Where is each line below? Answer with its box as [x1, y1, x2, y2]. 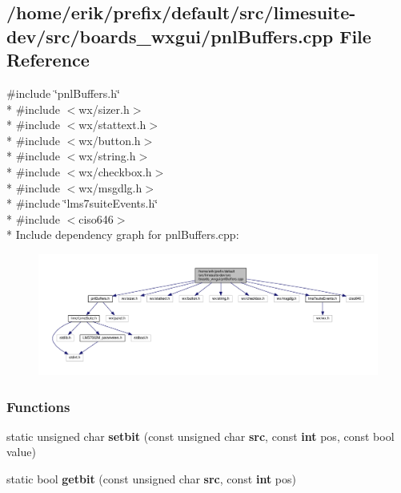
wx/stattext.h [78, 116, 146, 133]
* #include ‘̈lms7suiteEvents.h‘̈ [6, 195, 158, 212]
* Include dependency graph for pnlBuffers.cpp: [6, 226, 239, 243]
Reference [6, 47, 90, 72]
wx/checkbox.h [78, 163, 152, 180]
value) [6, 443, 36, 460]
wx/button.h [78, 131, 141, 148]
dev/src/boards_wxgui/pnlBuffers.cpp [6, 23, 334, 48]
